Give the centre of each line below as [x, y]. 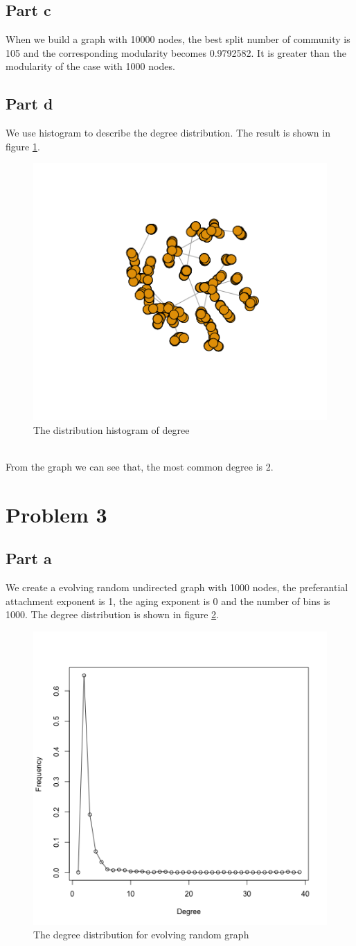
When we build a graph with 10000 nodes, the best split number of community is [178, 39]
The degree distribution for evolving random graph [141, 935]
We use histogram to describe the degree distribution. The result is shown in [168, 133]
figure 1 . [23, 146]
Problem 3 [56, 514]
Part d [29, 104]
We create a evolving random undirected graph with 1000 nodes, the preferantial [177, 587]
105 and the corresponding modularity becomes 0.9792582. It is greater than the [176, 52]
